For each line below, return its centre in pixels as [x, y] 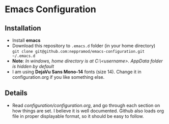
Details [16, 93]
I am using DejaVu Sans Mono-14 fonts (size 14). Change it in [77, 72]
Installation [23, 28]
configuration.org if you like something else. [58, 77]
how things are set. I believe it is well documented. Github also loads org [88, 111]
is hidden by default [33, 66]
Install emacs [26, 40]
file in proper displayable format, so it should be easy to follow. [78, 116]
